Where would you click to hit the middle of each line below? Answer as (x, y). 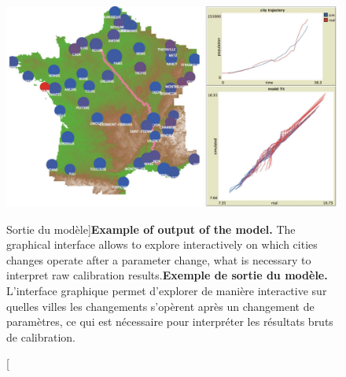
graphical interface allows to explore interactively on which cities (162, 244)
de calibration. (41, 336)
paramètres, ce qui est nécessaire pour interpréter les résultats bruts (170, 322)
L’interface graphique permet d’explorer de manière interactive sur (167, 291)
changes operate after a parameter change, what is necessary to (159, 259)
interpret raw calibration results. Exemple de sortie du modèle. (167, 275)
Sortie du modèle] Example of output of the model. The (151, 229)
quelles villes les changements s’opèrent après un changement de (160, 306)
